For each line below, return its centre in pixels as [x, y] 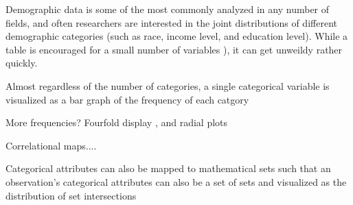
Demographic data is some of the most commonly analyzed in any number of [168, 9]
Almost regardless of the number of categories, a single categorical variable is [168, 85]
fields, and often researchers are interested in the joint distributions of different [171, 22]
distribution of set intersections [71, 195]
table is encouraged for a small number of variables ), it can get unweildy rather [174, 49]
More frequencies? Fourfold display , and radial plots [117, 122]
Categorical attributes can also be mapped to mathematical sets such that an [168, 168]
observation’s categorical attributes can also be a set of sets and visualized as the [176, 181]
